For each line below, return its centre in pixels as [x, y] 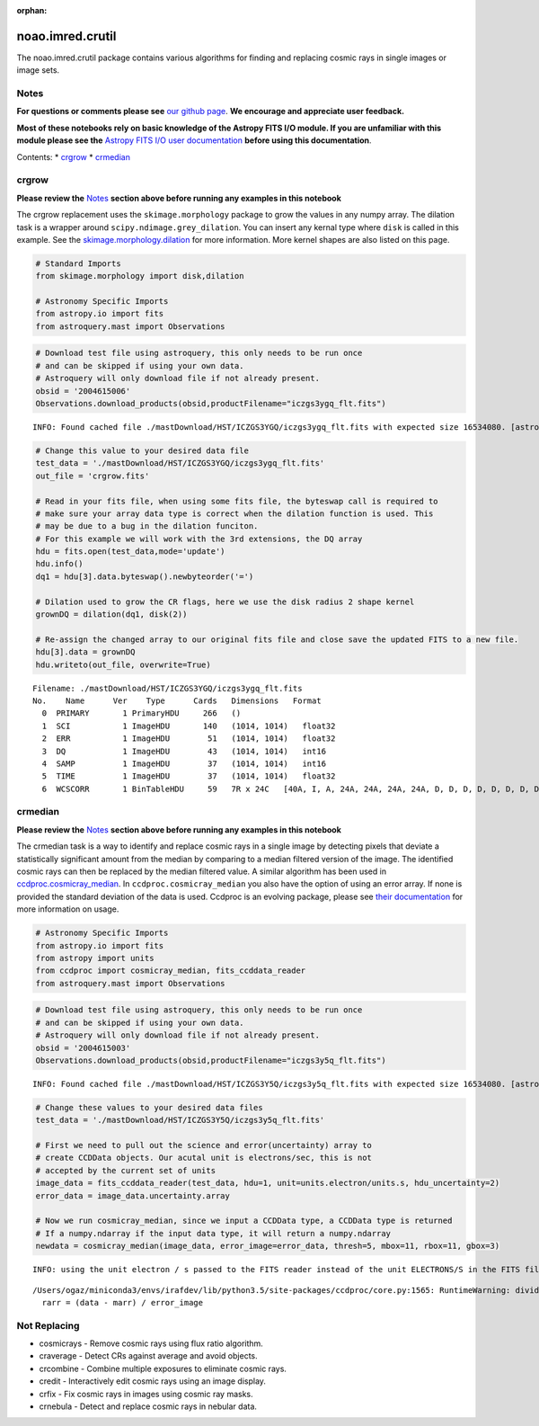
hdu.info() [59, 564]
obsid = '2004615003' [83, 1048]
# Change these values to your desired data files [150, 1107]
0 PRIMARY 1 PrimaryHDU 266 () [141, 713]
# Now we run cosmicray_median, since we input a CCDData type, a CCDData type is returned [244, 1221]
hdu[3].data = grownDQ [85, 652]
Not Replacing [48, 1325]
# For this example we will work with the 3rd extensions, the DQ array [199, 539]
